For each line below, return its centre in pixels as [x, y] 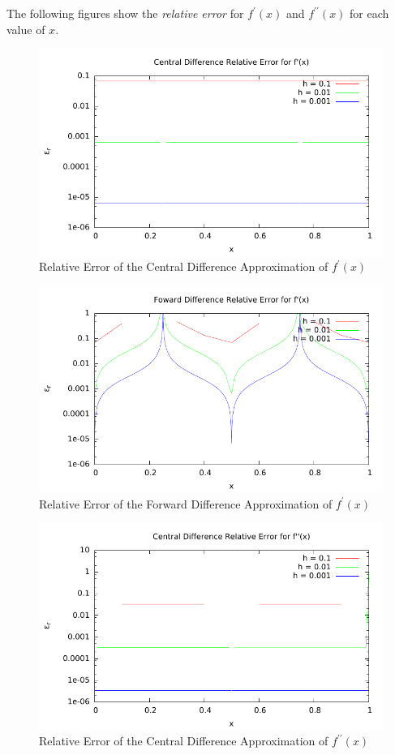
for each [369, 13]
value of [26, 29]
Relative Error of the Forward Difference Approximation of [186, 503]
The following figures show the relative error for [125, 13]
